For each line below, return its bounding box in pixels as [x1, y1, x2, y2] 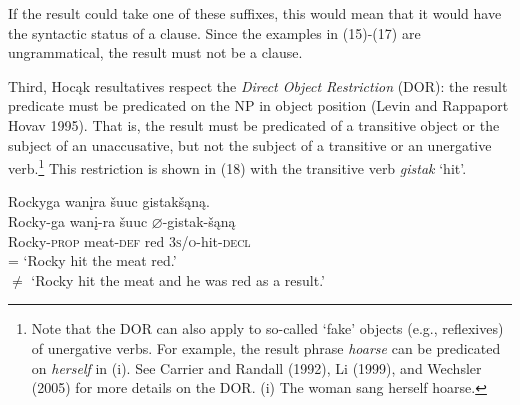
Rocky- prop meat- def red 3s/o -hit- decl [8, 230, 251, 251]
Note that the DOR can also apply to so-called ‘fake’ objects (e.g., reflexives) [31, 318, 504, 339]
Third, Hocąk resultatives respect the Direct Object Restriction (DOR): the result [8, 75, 508, 96]
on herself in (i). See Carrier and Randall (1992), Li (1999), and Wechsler [31, 357, 482, 378]
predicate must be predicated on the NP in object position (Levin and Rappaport [8, 95, 509, 116]
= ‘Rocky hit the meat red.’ [8, 250, 177, 271]
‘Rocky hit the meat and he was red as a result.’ [31, 269, 326, 290]
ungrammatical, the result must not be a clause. [8, 42, 303, 63]
